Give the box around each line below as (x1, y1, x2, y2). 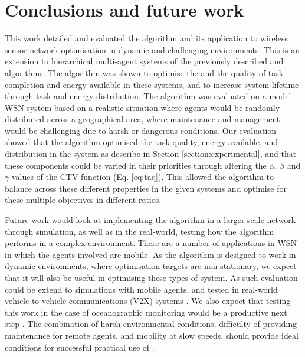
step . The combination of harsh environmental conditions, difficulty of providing (5, 317, 297, 330)
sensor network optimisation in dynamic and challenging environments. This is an (5, 43, 300, 55)
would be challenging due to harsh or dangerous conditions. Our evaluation (5, 124, 277, 136)
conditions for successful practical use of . (5, 340, 155, 353)
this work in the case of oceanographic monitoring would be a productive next (5, 306, 287, 318)
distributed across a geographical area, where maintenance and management (5, 113, 280, 125)
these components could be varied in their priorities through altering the (5, 159, 267, 171)
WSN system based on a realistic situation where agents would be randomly (5, 101, 280, 113)
